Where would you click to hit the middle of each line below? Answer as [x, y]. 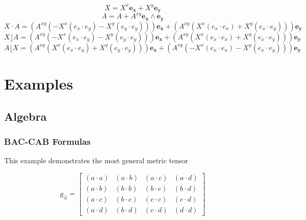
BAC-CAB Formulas [48, 141]
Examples [39, 84]
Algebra [26, 116]
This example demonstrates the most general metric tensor [96, 160]
